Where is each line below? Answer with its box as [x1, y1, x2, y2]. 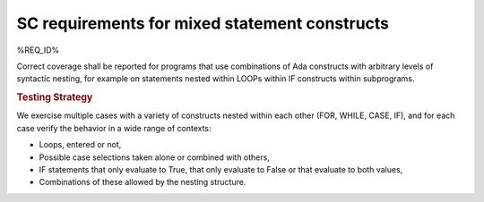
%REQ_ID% [16, 45, 60, 55]
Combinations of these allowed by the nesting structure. [39, 177, 246, 188]
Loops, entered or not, [39, 139, 122, 150]
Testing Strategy [16, 91, 93, 104]
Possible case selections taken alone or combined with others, [39, 152, 271, 163]
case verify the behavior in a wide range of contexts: [16, 122, 212, 133]
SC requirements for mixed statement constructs [16, 13, 390, 33]
